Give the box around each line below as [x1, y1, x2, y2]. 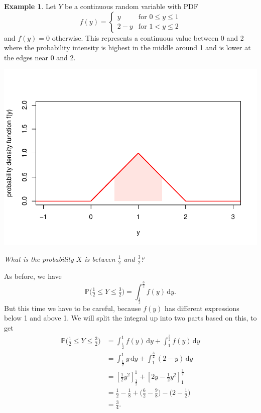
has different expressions [165, 302, 239, 313]
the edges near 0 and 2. [4, 52, 76, 62]
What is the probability [4, 253, 74, 264]
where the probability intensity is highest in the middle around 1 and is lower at [4, 42, 251, 53]
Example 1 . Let [4, 1, 56, 11]
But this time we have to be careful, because [4, 302, 141, 313]
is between [84, 253, 115, 264]
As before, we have [4, 270, 62, 281]
